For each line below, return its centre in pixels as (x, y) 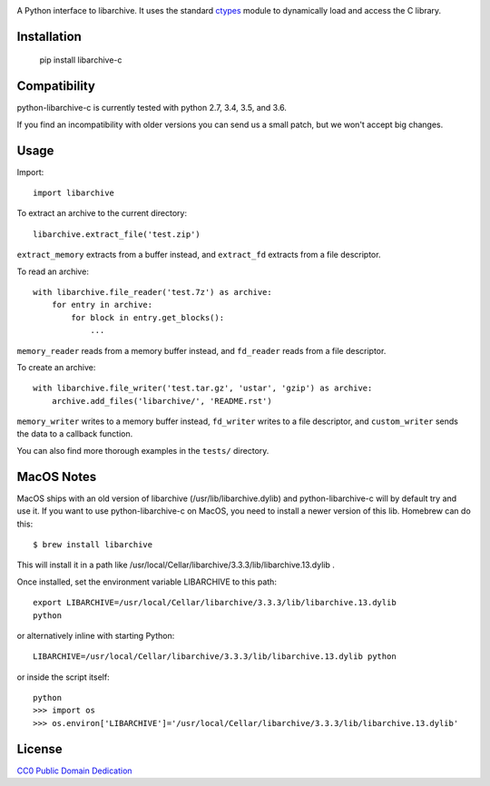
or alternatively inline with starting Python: (96, 635)
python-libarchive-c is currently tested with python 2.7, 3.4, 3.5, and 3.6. (152, 108)
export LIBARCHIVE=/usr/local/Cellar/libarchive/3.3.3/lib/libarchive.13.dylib (215, 603)
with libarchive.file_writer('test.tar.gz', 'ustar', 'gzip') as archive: (203, 388)
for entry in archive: (102, 305)
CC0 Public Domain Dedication (74, 771)
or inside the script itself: (63, 677)
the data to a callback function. (75, 434)
